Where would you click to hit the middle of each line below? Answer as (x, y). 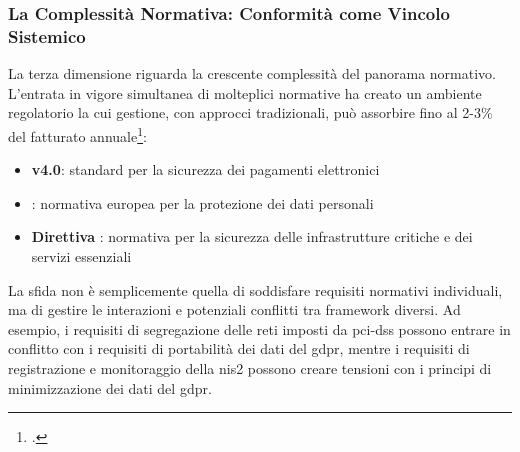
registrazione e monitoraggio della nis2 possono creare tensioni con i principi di (250, 367)
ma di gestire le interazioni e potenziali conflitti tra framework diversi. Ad (234, 309)
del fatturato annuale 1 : (77, 134)
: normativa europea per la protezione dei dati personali (202, 202)
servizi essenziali (81, 255)
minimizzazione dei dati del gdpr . (110, 387)
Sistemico (47, 35)
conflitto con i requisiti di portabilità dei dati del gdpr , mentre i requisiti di (239, 348)
